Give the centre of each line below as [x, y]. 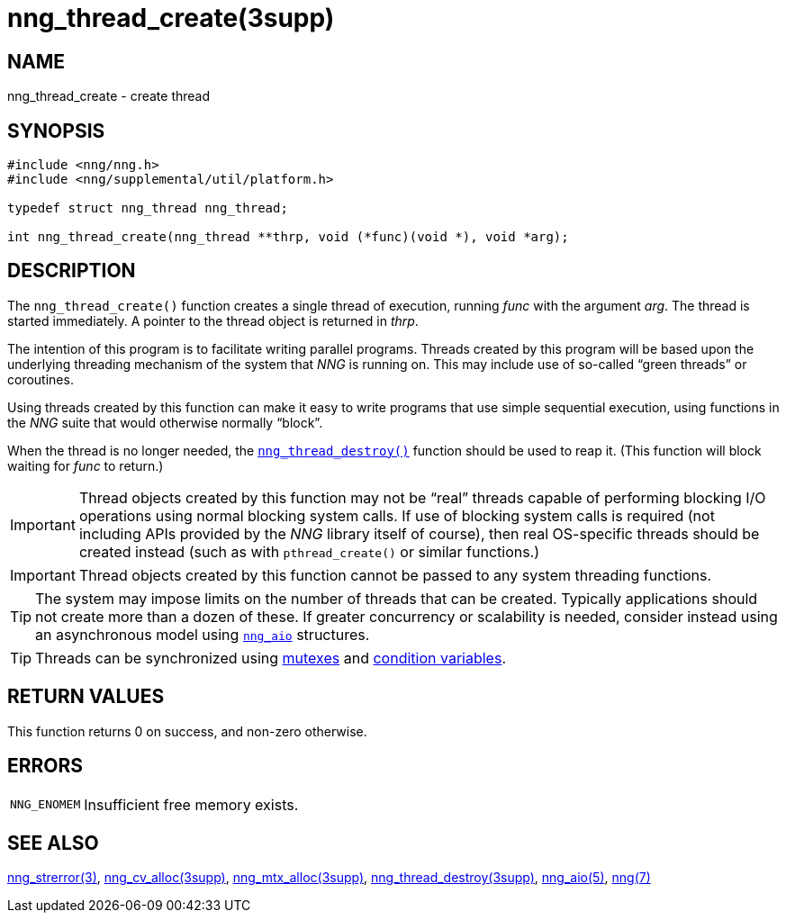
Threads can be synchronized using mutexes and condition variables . [271, 658]
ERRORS [45, 766]
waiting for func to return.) [86, 465]
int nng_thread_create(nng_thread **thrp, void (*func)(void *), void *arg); [288, 237]
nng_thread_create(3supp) [171, 18]
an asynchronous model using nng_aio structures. [203, 634]
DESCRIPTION [72, 271]
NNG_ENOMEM [45, 805]
